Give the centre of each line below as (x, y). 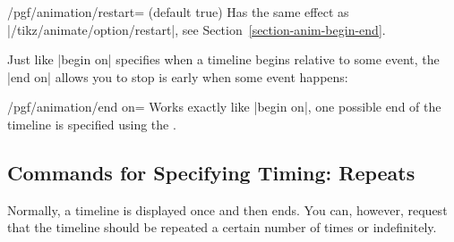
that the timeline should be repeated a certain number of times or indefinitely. (222, 227)
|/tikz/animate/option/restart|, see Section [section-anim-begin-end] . (197, 29)
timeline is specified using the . (92, 124)
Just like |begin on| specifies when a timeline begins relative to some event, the (223, 59)
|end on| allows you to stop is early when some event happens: (178, 76)
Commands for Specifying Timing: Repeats (211, 172)
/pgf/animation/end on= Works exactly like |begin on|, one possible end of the (224, 107)
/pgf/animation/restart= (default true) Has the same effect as (178, 12)
